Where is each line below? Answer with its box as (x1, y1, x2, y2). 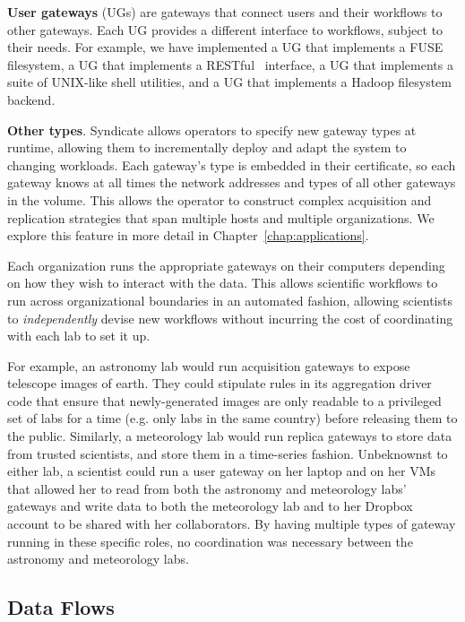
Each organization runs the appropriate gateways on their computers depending (7, 255, 445, 274)
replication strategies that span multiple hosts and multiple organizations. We (7, 208, 435, 227)
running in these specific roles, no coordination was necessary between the (7, 531, 413, 550)
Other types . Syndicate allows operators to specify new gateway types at (7, 120, 417, 139)
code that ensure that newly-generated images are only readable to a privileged (7, 391, 442, 410)
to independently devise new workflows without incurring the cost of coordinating (7, 308, 453, 327)
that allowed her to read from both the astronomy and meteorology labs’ (7, 479, 407, 497)
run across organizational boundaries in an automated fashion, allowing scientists (7, 290, 452, 309)
